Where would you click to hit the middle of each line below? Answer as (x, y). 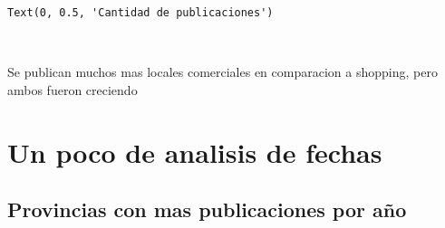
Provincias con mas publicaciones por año (207, 209)
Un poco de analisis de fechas (195, 152)
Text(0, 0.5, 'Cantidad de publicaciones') (140, 13)
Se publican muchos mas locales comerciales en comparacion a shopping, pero (222, 72)
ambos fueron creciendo (73, 89)
